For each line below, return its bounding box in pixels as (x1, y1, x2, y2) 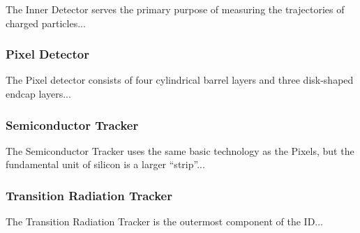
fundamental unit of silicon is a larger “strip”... (6, 157, 205, 172)
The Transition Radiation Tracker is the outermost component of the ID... (6, 214, 323, 229)
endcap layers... (6, 87, 71, 100)
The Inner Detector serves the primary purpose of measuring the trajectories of (6, 2, 345, 16)
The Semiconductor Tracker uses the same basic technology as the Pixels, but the (6, 143, 354, 158)
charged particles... (6, 15, 86, 30)
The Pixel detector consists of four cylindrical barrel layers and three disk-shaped (6, 73, 354, 87)
